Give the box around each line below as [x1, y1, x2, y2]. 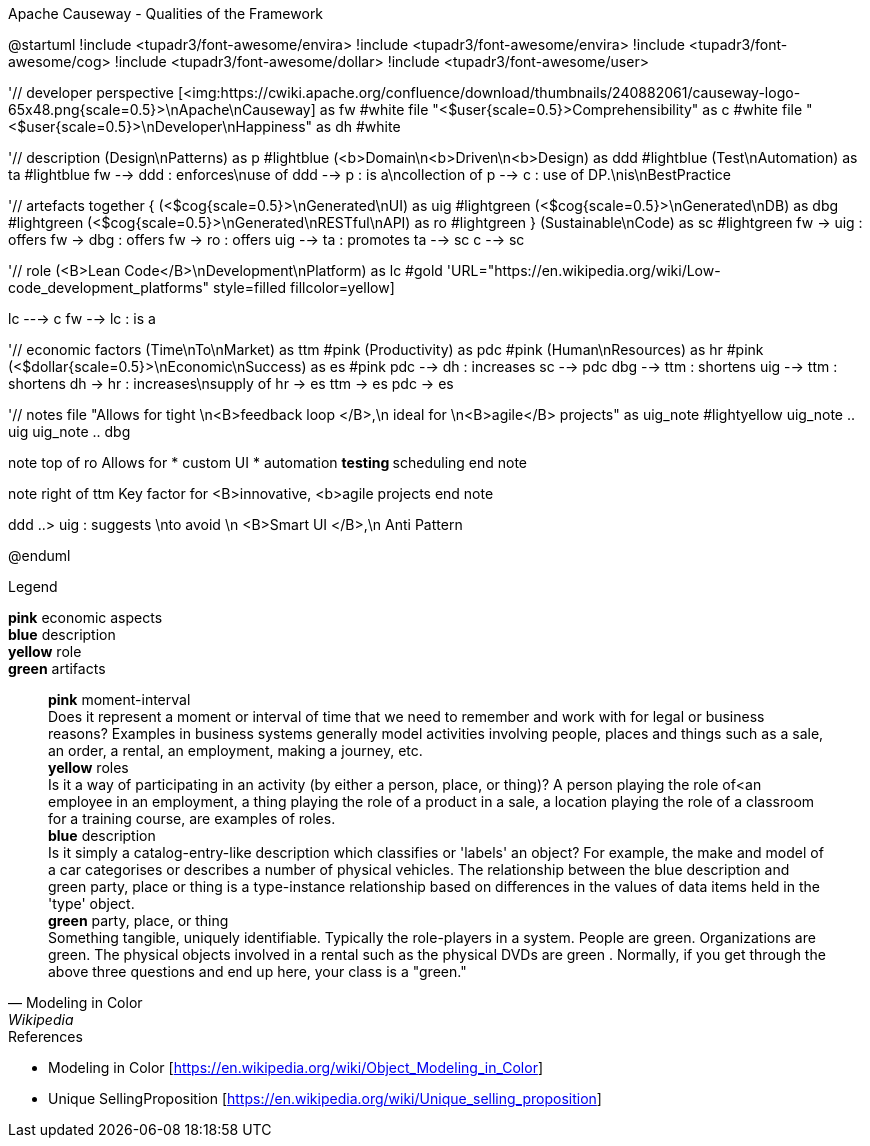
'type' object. [48, 895, 135, 912]
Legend [8, 578, 58, 595]
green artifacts [8, 660, 106, 677]
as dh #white [316, 118, 401, 135]
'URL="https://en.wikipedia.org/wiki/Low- [446, 262, 721, 279]
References [8, 1028, 83, 1045]
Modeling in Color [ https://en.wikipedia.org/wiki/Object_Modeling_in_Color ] [48, 1059, 544, 1076]
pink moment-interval [48, 691, 191, 708]
